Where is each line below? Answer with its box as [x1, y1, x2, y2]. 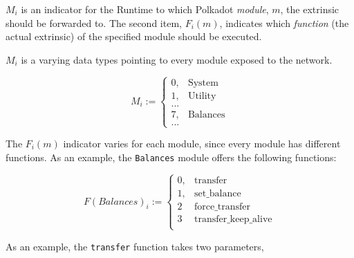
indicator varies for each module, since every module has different [63, 136, 341, 151]
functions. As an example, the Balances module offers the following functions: [6, 149, 337, 164]
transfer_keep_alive [194, 214, 272, 224]
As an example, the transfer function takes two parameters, [6, 239, 264, 253]
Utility [187, 91, 216, 101]
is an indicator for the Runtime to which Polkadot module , [21, 2, 269, 16]
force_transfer [194, 201, 251, 212]
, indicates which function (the [219, 15, 349, 30]
